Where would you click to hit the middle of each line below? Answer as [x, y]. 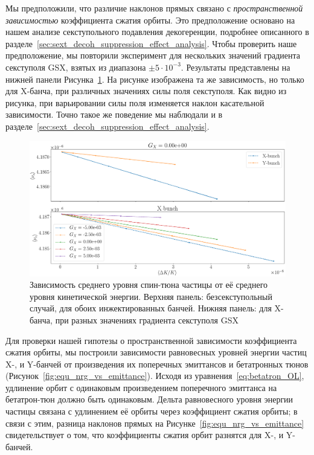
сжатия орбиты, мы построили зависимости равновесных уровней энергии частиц [156, 352]
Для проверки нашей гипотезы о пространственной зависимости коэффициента [151, 340]
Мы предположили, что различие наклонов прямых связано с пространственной [154, 8]
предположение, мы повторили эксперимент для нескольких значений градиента [153, 55]
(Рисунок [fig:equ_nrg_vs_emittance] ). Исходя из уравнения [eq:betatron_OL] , [155, 376]
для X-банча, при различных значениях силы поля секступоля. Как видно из [146, 91]
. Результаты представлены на [235, 67]
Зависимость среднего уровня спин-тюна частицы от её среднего [149, 285]
